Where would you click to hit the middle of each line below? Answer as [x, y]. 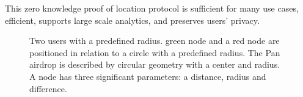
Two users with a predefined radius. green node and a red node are [155, 41]
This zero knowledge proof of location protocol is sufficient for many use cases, [152, 8]
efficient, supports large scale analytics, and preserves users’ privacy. [132, 20]
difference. [48, 88]
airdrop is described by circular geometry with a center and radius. [155, 64]
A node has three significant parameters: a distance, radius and [148, 76]
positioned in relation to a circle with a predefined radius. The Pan [155, 52]
